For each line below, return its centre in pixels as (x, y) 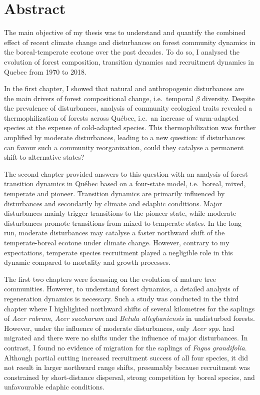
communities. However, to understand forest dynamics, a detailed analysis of (121, 289)
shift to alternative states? (44, 157)
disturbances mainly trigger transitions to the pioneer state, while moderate (120, 213)
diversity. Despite (228, 98)
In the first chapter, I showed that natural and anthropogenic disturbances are (124, 88)
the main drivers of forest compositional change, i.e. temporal (99, 98)
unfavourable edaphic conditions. (54, 387)
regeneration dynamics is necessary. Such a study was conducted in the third (121, 298)
